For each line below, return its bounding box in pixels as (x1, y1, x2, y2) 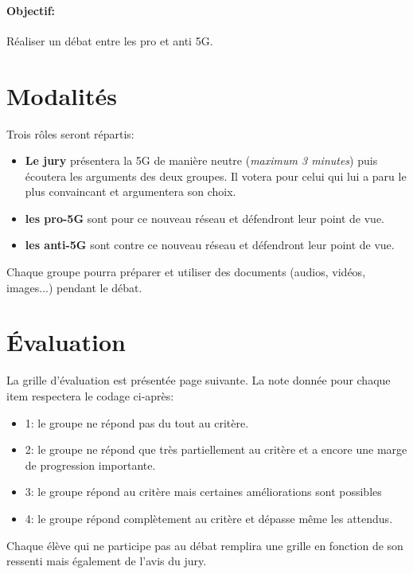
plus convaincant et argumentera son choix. (25, 183, 236, 200)
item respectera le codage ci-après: (6, 387, 174, 404)
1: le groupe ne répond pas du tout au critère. (25, 414, 249, 431)
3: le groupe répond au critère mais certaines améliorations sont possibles (25, 483, 382, 500)
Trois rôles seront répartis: (6, 125, 134, 142)
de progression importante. (25, 456, 156, 473)
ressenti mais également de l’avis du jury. (6, 553, 207, 569)
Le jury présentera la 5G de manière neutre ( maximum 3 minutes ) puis (25, 152, 378, 169)
